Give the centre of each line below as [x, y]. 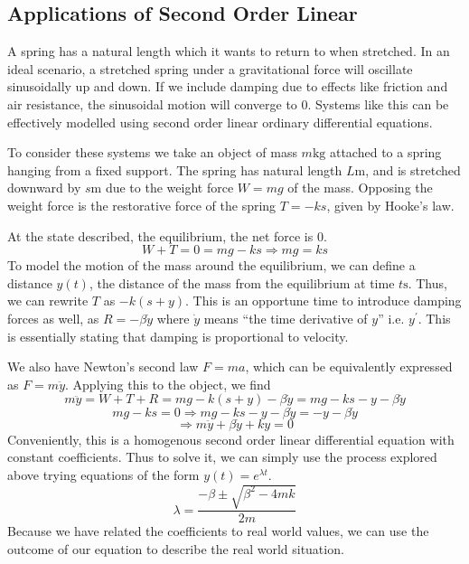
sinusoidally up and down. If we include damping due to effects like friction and [228, 86]
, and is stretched [413, 169]
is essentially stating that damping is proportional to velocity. [178, 336]
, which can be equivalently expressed [349, 367]
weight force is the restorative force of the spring [142, 205]
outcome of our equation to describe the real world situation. [176, 548]
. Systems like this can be [378, 103]
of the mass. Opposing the [360, 188]
